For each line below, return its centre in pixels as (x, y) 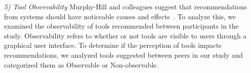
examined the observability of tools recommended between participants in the (121, 26)
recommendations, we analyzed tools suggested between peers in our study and (124, 55)
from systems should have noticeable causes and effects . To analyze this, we (120, 16)
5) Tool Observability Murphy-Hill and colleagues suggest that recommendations (125, 6)
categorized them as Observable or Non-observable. (81, 64)
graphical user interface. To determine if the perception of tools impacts (113, 45)
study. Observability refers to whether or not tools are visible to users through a (125, 35)
